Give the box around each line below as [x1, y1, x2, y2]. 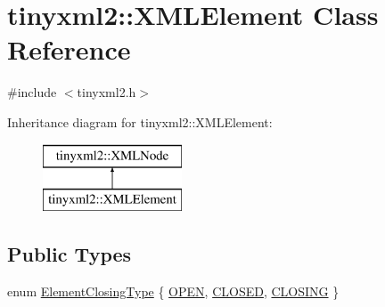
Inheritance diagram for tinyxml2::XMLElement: [7, 112, 273, 131]
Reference [7, 31, 131, 68]
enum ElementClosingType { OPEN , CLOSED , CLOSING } [7, 281, 340, 300]
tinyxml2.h [77, 83, 136, 101]
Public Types [7, 240, 132, 268]
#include [7, 83, 57, 101]
